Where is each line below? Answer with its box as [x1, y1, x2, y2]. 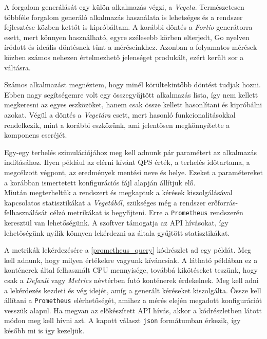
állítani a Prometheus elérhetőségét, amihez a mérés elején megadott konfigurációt [4, 295, 262, 306]
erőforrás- [208, 197, 238, 208]
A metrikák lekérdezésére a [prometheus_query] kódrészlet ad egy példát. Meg [4, 244, 252, 255]
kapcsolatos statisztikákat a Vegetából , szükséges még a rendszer [4, 197, 206, 208]
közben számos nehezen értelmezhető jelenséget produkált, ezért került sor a [4, 51, 244, 62]
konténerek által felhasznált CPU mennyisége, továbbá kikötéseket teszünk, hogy [4, 265, 258, 275]
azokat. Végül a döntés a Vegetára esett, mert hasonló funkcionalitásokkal [4, 109, 236, 120]
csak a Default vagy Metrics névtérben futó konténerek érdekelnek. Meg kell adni [4, 274, 259, 285]
